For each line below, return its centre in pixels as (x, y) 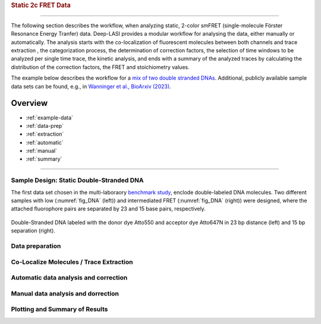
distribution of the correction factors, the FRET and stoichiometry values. (100, 67)
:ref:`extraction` (45, 134)
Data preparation (36, 246)
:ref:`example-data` (50, 117)
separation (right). (33, 231)
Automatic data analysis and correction (69, 278)
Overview (29, 103)
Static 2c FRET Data (41, 5)
